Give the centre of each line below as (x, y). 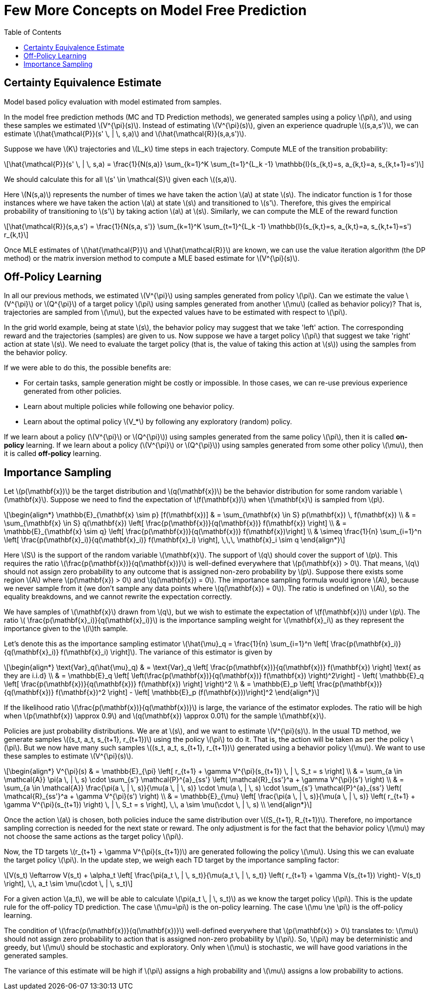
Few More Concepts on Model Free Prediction (155, 10)
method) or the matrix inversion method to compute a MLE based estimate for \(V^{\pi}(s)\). (152, 258)
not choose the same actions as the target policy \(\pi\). (94, 837)
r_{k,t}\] (16, 234)
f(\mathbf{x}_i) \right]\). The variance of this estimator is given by (167, 652)
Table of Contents (33, 32)
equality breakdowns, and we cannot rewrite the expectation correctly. (118, 597)
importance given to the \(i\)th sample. (66, 629)
